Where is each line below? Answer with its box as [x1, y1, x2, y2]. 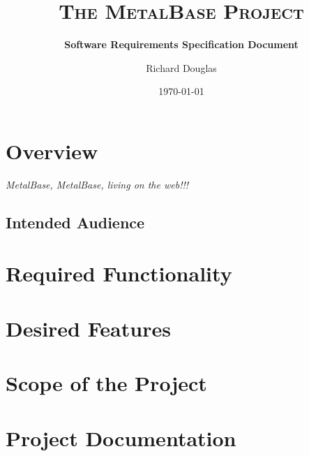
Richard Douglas [146, 60, 217, 75]
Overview [6, 136, 98, 165]
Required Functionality [6, 259, 232, 288]
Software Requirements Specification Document [64, 37, 299, 52]
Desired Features [6, 314, 171, 342]
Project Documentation [6, 423, 236, 452]
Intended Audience [6, 211, 145, 233]
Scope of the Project [6, 369, 207, 397]
